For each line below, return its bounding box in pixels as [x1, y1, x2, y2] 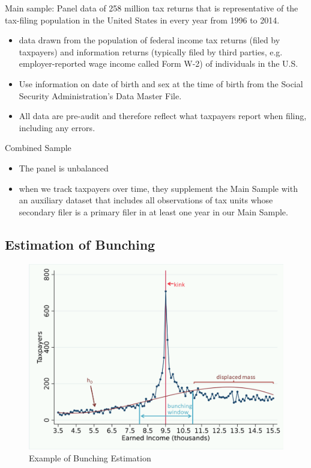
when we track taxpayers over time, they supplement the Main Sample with [19, 182, 298, 194]
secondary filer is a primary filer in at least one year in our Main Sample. [19, 205, 288, 218]
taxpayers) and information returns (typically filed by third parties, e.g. [19, 45, 283, 58]
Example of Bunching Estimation [29, 451, 151, 464]
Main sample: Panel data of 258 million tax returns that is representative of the [5, 2, 298, 14]
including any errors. [19, 121, 95, 134]
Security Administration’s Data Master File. [19, 89, 182, 102]
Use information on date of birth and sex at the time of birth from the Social [19, 77, 303, 90]
